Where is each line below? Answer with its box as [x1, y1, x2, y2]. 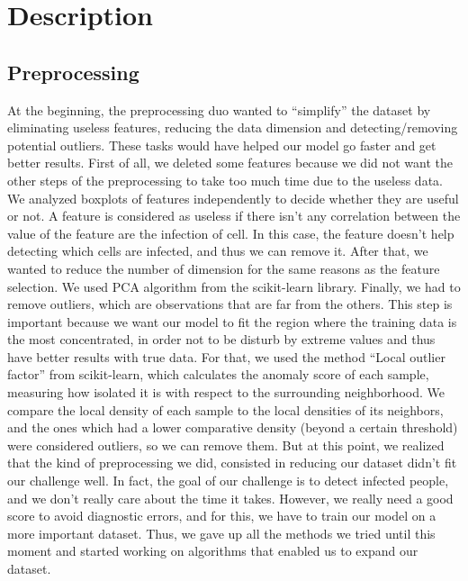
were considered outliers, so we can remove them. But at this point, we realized [7, 435, 445, 454]
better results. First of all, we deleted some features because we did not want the [7, 153, 454, 172]
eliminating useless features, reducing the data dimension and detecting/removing [7, 118, 458, 137]
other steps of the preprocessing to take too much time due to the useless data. [7, 170, 443, 189]
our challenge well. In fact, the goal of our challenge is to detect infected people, [7, 471, 449, 490]
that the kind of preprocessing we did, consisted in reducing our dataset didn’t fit [7, 453, 457, 472]
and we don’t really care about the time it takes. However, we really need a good [7, 488, 454, 507]
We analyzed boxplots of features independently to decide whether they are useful [7, 188, 459, 207]
